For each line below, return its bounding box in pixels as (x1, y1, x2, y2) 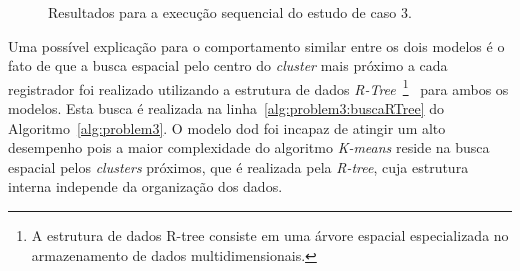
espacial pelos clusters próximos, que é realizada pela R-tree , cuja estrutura (8, 156, 469, 177)
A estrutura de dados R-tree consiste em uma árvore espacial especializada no (31, 225, 509, 245)
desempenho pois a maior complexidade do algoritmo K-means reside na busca (8, 137, 490, 158)
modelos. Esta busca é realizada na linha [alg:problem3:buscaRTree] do (8, 98, 445, 119)
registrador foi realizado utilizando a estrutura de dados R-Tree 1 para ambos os (8, 75, 509, 99)
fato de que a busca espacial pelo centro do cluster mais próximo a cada (8, 55, 448, 76)
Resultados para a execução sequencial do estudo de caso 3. (48, 2, 412, 22)
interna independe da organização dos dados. (8, 176, 283, 197)
